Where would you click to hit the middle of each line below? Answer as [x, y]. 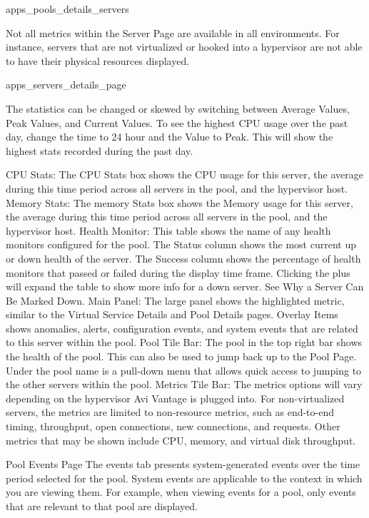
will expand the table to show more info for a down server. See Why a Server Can [185, 286]
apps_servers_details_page [66, 85]
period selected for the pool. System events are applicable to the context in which [184, 478]
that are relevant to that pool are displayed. [102, 506]
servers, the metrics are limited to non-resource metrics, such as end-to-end [170, 412]
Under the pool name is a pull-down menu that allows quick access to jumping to [184, 370]
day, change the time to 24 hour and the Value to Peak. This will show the [170, 137]
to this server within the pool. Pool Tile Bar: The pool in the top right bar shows [184, 342]
